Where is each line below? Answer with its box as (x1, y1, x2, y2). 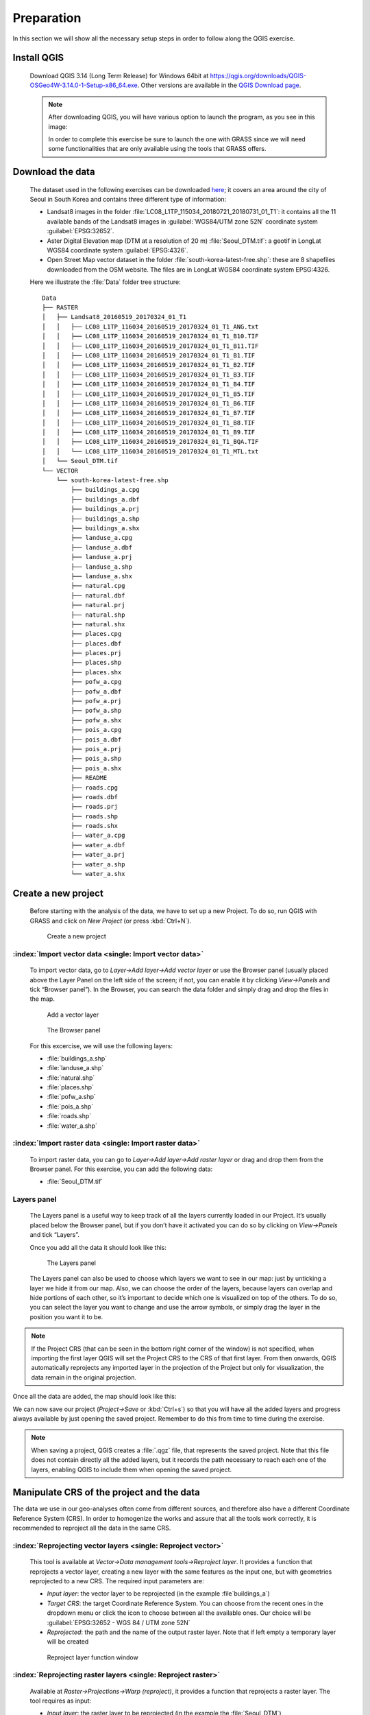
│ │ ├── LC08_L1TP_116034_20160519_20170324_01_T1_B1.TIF (42, 351, 256, 359)
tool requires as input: (29, 1696, 92, 1705)
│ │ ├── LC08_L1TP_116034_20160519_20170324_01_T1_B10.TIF (42, 333, 259, 340)
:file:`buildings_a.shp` (47, 1054, 108, 1063)
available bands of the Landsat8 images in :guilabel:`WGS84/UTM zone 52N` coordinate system (47, 217, 318, 226)
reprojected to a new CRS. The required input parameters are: (29, 1576, 205, 1585)
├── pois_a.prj (71, 745, 122, 753)
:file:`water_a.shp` (47, 1122, 97, 1130)
